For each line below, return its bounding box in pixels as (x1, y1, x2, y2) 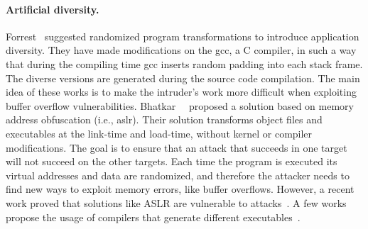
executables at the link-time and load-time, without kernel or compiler (6, 125, 313, 140)
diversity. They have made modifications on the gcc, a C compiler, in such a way (6, 43, 357, 57)
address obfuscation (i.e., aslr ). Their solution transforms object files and (6, 112, 323, 127)
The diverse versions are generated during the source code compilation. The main (6, 70, 360, 85)
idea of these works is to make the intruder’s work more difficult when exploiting (6, 84, 357, 99)
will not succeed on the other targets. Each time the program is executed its (6, 154, 337, 169)
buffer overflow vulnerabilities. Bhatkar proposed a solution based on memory (6, 98, 354, 113)
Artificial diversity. (6, 1, 99, 16)
